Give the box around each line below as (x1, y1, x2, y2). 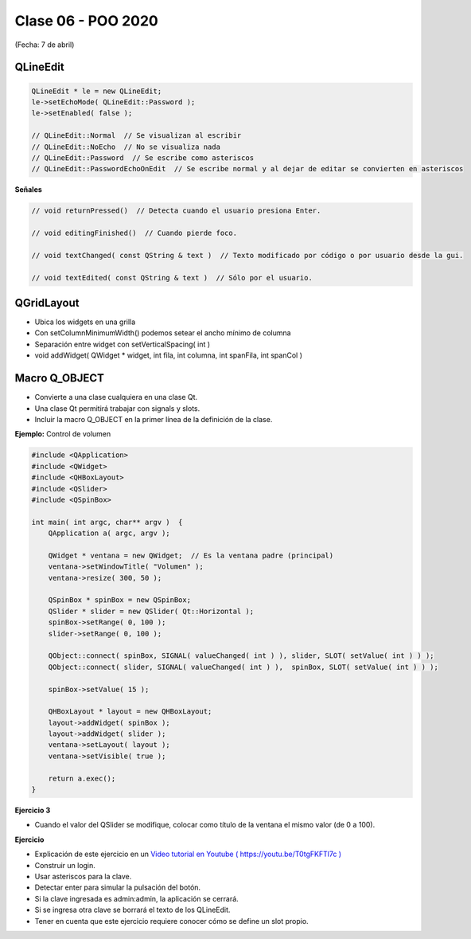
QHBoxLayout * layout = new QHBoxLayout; (48, 707, 212, 716)
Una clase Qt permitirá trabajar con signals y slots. (34, 403, 200, 413)
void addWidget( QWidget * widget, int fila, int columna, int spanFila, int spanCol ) (34, 350, 302, 360)
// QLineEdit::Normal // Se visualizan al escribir (31, 131, 242, 140)
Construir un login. (34, 860, 95, 870)
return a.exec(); (48, 773, 116, 783)
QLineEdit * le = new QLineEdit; (31, 86, 162, 96)
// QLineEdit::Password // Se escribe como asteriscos (31, 153, 255, 162)
